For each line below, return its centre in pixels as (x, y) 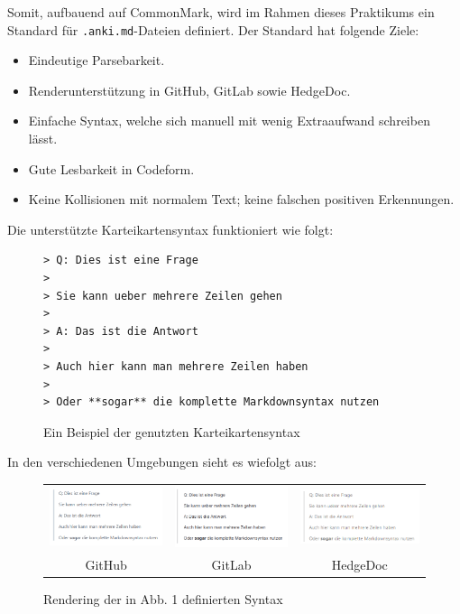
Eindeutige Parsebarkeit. (97, 60)
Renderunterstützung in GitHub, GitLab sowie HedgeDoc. (189, 90)
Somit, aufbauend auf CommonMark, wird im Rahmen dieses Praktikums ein (221, 12)
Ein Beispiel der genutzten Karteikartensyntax (172, 431)
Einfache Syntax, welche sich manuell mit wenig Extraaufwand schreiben (229, 121)
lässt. (43, 139)
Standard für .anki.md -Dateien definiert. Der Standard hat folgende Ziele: (213, 29)
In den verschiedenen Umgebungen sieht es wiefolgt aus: (162, 462)
